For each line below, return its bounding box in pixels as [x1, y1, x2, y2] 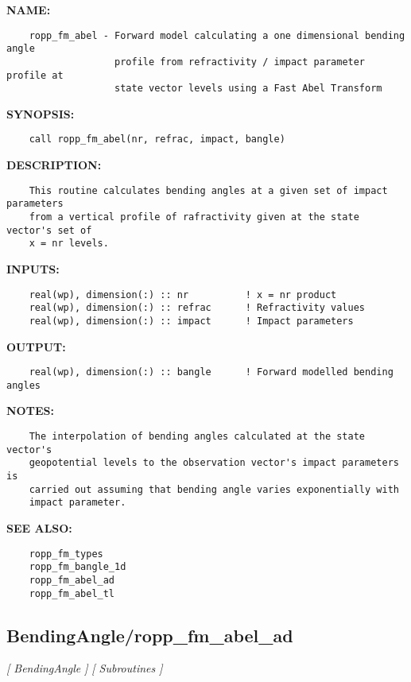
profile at [6, 69, 64, 81]
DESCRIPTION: [6, 157, 102, 173]
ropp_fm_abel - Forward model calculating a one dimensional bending [29, 29, 405, 41]
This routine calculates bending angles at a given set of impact [29, 184, 388, 196]
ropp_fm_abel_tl [29, 587, 115, 599]
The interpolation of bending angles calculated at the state [29, 431, 366, 443]
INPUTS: [6, 261, 60, 277]
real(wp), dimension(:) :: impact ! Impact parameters [29, 315, 354, 327]
